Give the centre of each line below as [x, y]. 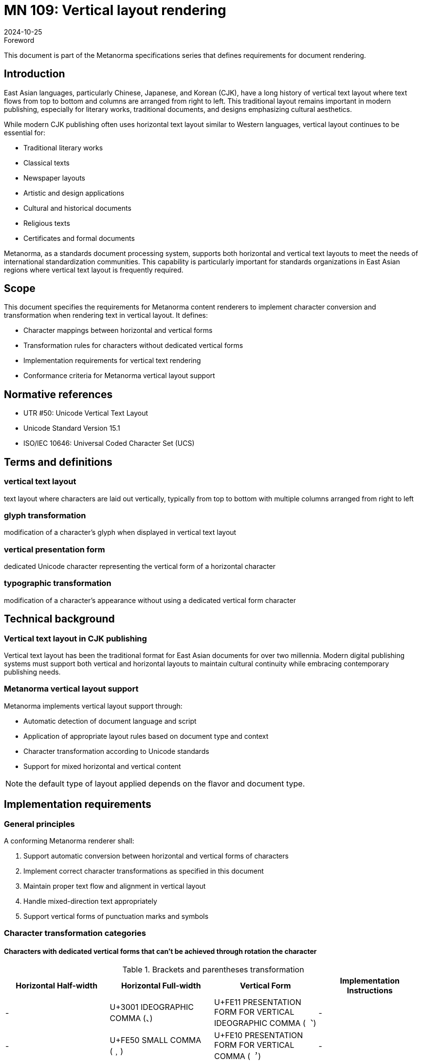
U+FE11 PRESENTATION [258, 1002]
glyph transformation [45, 515]
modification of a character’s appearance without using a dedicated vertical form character [150, 600]
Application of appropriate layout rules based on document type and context [146, 736]
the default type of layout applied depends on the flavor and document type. [165, 783]
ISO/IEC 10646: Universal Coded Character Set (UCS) [109, 443]
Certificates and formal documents [79, 238]
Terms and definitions [58, 462]
